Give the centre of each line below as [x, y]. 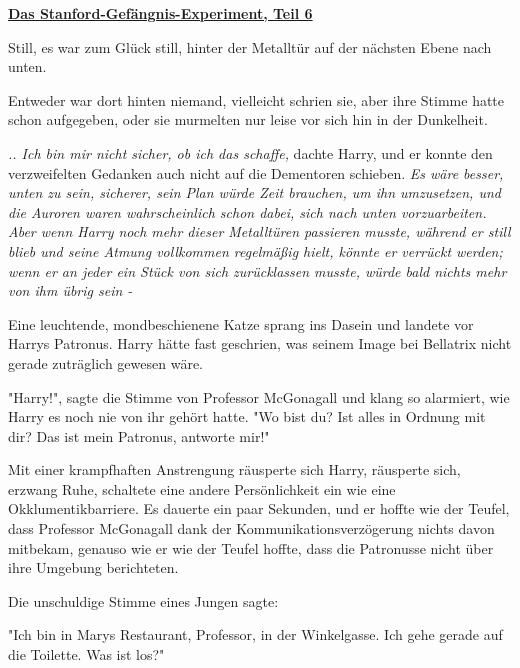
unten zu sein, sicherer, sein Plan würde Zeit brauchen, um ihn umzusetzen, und [254, 192]
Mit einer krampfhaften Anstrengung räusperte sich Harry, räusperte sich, [234, 469]
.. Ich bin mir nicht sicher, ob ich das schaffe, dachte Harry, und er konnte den [250, 152]
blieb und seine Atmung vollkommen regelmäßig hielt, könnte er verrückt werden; [255, 250]
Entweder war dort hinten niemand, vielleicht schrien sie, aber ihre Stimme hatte [256, 99]
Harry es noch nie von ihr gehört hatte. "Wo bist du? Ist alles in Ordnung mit [247, 416]
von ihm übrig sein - [70, 290]
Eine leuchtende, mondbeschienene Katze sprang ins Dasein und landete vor [241, 323]
